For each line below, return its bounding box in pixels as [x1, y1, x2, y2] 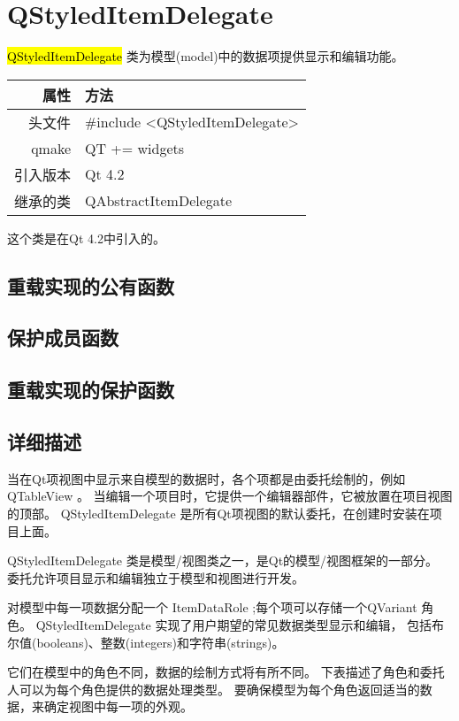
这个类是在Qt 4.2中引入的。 [7, 228, 165, 247]
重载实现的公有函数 [7, 272, 174, 299]
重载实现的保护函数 [7, 376, 174, 403]
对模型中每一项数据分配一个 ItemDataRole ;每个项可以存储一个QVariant [7, 598, 417, 617]
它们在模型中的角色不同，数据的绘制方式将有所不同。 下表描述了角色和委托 [7, 663, 445, 681]
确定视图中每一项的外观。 [43, 697, 193, 716]
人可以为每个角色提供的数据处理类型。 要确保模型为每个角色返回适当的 [7, 679, 420, 698]
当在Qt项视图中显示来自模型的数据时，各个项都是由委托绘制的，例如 [7, 469, 406, 487]
